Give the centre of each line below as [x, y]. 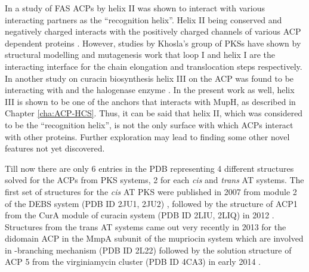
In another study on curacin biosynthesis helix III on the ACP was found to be [149, 78]
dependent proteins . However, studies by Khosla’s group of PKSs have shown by [153, 43]
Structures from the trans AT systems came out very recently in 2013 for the [146, 226]
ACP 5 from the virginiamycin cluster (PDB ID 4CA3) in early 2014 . [133, 262]
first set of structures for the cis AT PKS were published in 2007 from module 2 [151, 191]
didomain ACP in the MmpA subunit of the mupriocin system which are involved [154, 238]
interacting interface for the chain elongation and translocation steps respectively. [154, 66]
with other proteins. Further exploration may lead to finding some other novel [147, 136]
